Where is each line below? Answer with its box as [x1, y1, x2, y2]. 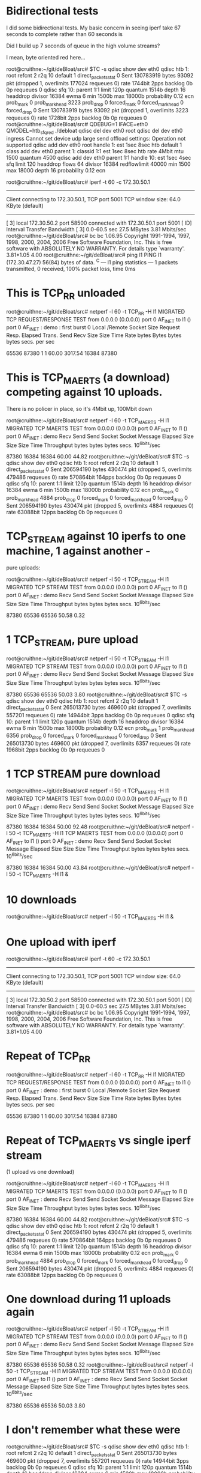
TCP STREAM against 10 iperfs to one [6, 529, 186, 545]
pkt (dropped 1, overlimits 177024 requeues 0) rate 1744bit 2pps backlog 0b [6, 79, 193, 87]
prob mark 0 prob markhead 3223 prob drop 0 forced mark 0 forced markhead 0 [6, 99, 184, 108]
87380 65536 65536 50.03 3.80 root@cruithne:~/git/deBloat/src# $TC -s [6, 691, 187, 698]
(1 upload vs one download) [6, 1168, 75, 1176]
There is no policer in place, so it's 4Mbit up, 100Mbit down [6, 405, 153, 413]
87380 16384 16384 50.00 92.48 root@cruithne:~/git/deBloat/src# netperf [6, 823, 190, 830]
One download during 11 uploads [6, 1293, 171, 1306]
